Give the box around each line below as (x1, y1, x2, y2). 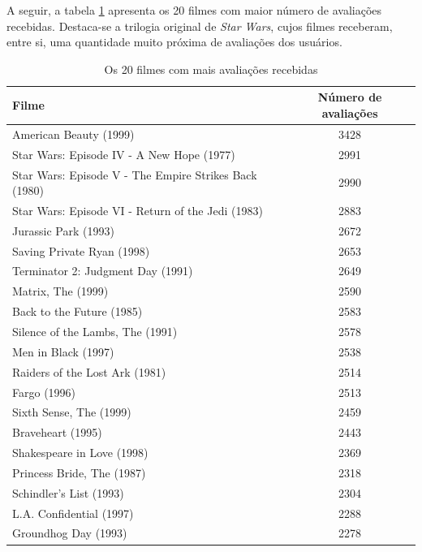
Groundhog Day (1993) (12, 524, 127, 541)
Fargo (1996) (12, 383, 76, 400)
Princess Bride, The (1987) (12, 464, 146, 481)
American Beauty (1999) (12, 125, 135, 142)
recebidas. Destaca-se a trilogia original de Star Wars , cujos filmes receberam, (6, 17, 393, 34)
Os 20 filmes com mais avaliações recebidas (104, 60, 318, 77)
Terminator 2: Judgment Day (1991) (12, 262, 193, 279)
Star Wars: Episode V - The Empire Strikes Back (12, 166, 257, 183)
